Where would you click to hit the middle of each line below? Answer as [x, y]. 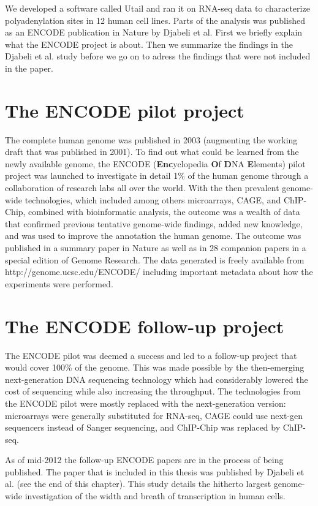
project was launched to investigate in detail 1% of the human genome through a [157, 176]
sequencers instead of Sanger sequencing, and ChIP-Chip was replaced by [143, 427]
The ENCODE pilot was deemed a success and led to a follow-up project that [151, 355]
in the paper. [29, 68]
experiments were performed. [59, 283]
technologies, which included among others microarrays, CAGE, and [153, 199]
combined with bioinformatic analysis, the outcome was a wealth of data [164, 212]
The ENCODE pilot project [125, 110]
